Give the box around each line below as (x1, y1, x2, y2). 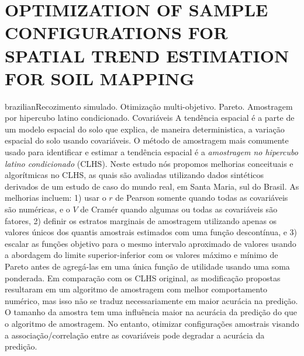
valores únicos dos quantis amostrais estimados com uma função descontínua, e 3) (5, 226, 298, 238)
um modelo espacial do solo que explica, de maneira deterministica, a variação (5, 123, 285, 135)
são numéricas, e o (5, 203, 70, 215)
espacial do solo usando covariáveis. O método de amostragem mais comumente (5, 134, 289, 146)
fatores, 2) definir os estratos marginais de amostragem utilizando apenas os (5, 214, 277, 226)
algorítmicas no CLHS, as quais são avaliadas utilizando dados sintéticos (5, 169, 264, 181)
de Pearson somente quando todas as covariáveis (115, 191, 288, 204)
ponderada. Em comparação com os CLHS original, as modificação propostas (5, 271, 281, 284)
